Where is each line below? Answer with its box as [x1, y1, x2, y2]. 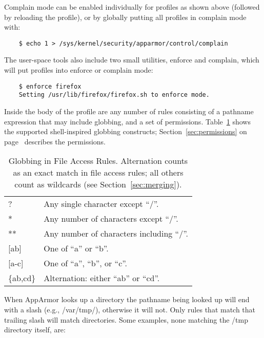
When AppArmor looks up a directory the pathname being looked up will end [4, 294, 250, 305]
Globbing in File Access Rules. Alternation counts [8, 155, 188, 167]
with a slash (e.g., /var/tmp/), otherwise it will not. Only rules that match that [4, 304, 256, 314]
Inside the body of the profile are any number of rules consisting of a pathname [4, 105, 254, 116]
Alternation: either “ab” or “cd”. [44, 272, 160, 284]
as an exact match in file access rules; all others [13, 166, 184, 179]
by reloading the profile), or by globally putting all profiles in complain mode [4, 11, 247, 22]
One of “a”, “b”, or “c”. [44, 257, 128, 269]
